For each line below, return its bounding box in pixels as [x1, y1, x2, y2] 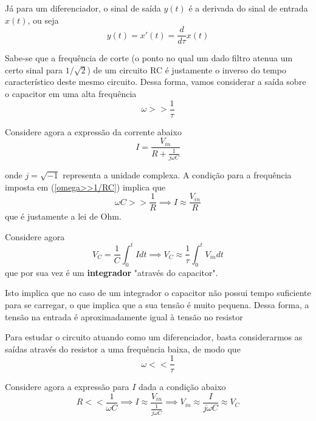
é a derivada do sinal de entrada [188, 2, 308, 14]
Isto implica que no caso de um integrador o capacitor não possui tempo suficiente [5, 286, 311, 299]
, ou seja [27, 13, 59, 26]
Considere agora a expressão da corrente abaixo [5, 125, 182, 138]
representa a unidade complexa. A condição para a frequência [63, 169, 292, 181]
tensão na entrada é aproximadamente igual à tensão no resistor [5, 310, 243, 323]
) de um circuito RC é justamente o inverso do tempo [87, 63, 286, 76]
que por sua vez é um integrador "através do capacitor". [5, 266, 218, 278]
